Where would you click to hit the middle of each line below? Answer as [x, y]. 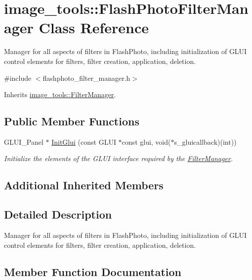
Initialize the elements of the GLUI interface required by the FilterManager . [119, 158]
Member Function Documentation [93, 271]
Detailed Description [58, 214]
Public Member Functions [72, 121]
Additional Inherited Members [84, 185]
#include [18, 78]
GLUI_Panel [24, 141]
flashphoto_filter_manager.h [86, 78]
